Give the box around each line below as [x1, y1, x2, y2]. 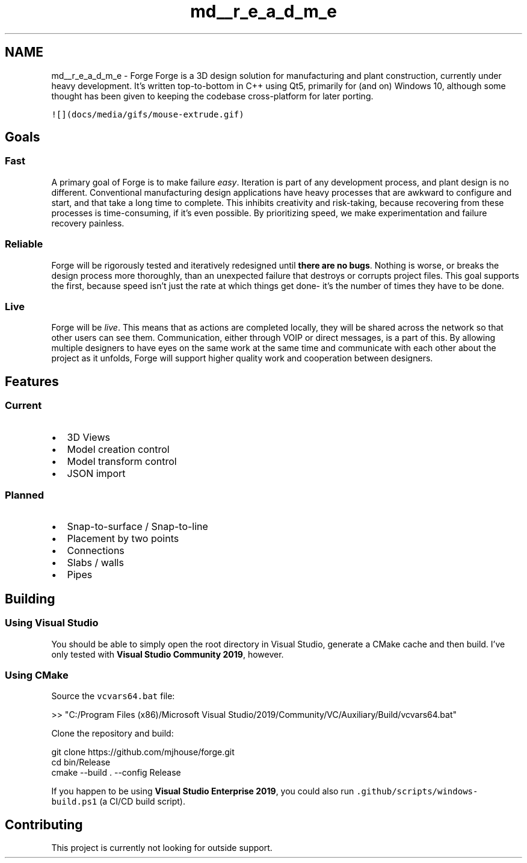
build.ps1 [51, 797, 97, 807]
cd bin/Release [51, 757, 111, 768]
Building [5, 591, 55, 606]
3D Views [67, 431, 110, 443]
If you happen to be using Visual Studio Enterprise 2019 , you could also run [51, 786, 354, 797]
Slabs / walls [67, 556, 124, 569]
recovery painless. [51, 217, 125, 228]
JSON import [67, 467, 126, 479]
